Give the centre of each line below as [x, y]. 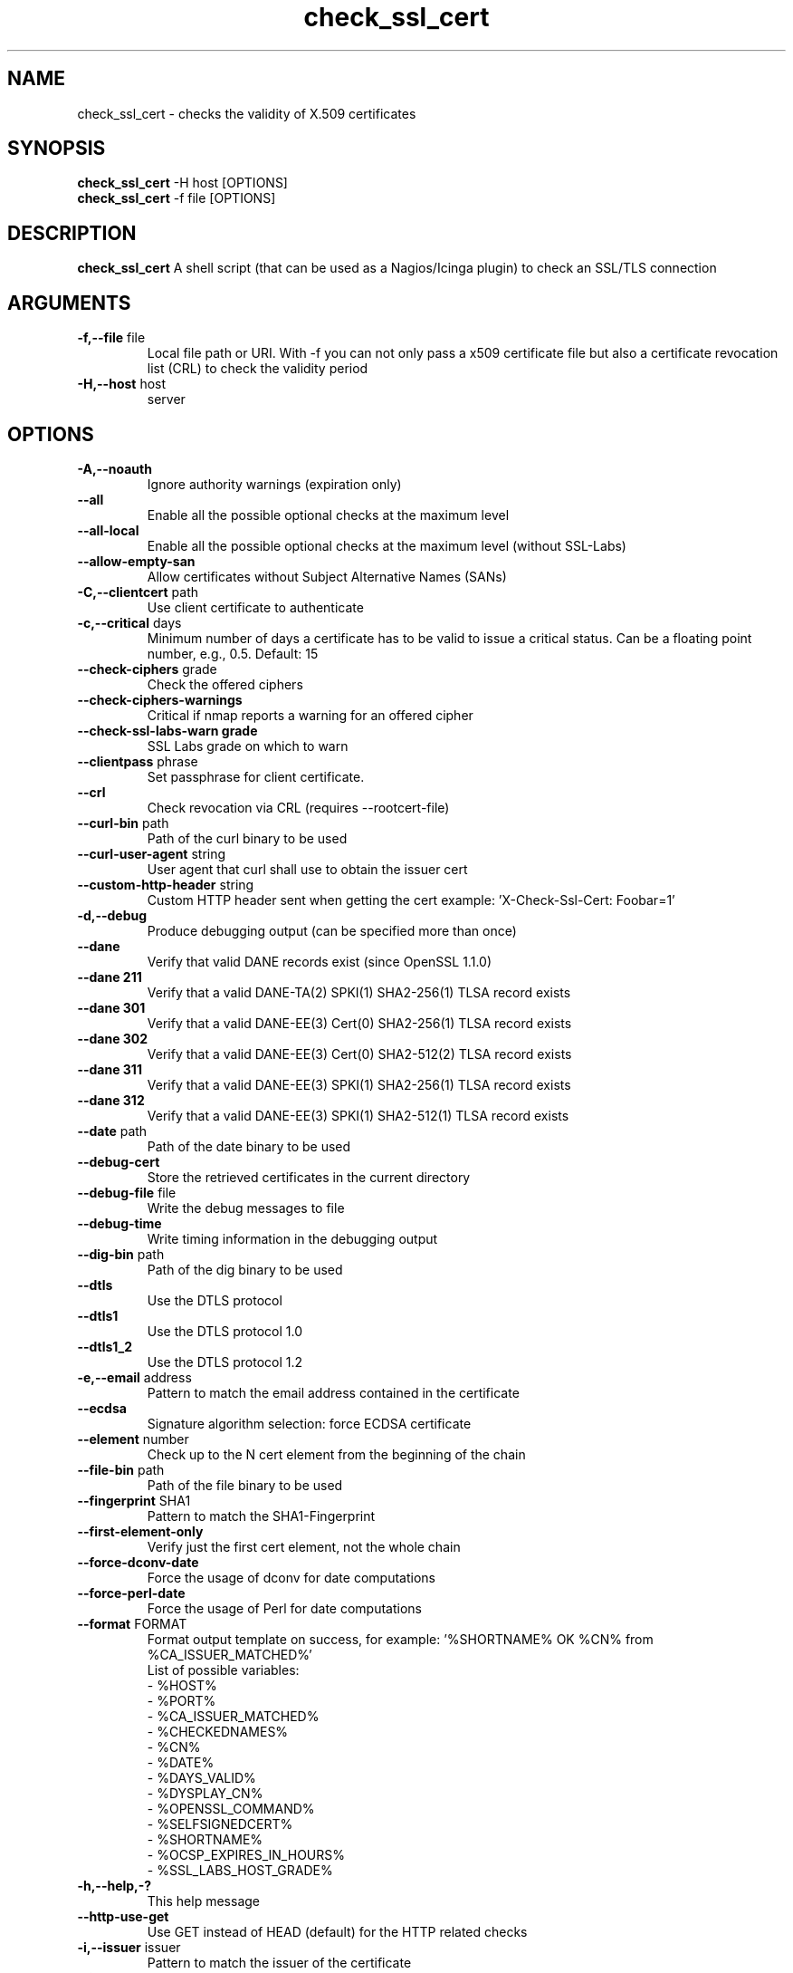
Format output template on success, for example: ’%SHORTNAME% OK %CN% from [400, 1639]
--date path [112, 1131]
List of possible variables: [223, 1670]
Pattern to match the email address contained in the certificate [333, 1392]
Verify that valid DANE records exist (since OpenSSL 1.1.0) [319, 961]
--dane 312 [111, 1100]
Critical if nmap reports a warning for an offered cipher [310, 715]
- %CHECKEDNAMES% [218, 1731]
